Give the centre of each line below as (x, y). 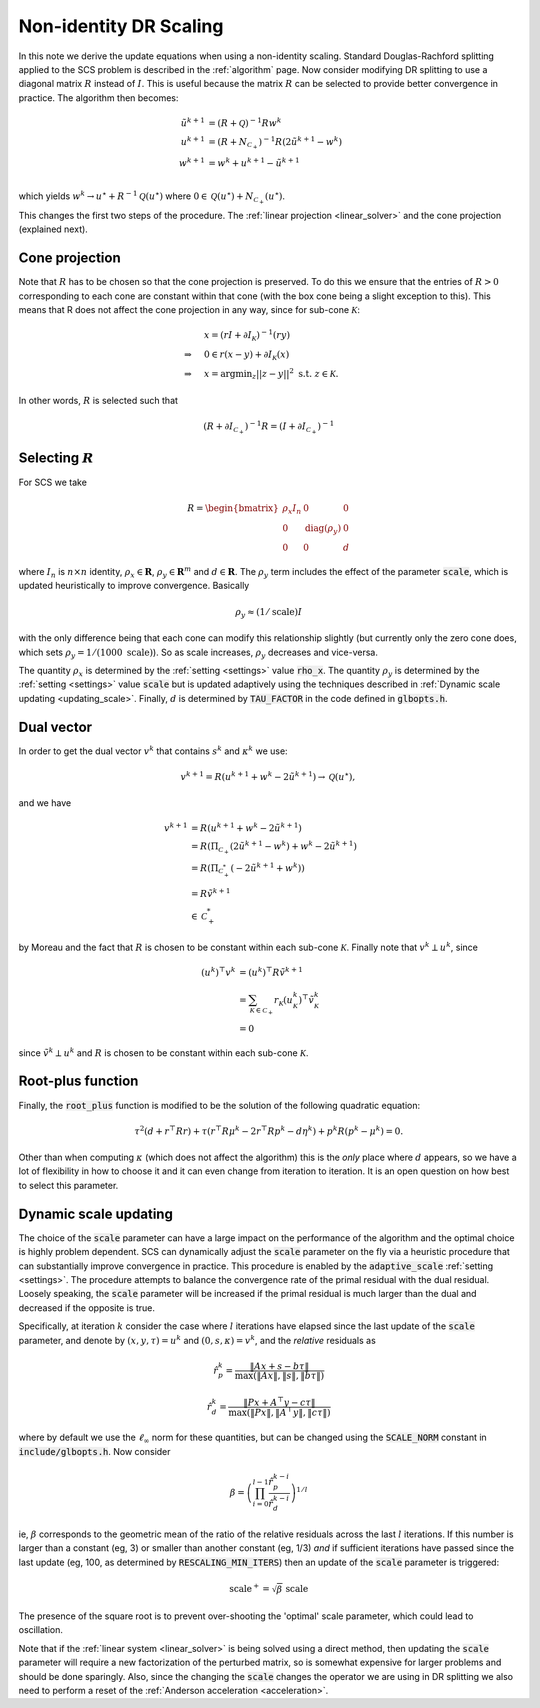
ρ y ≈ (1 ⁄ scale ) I (269, 613)
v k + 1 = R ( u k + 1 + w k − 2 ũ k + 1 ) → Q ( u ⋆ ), (268, 776)
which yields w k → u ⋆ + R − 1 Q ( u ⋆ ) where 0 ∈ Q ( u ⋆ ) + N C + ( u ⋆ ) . (151, 197)
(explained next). (53, 229)
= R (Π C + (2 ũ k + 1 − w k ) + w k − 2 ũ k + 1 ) (273, 847)
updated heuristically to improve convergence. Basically (134, 586)
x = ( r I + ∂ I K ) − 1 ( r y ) (246, 335)
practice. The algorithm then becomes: (98, 97)
